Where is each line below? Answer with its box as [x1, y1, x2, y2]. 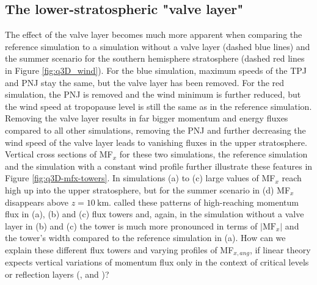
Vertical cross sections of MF [5, 148, 113, 161]
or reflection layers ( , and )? [5, 267, 109, 280]
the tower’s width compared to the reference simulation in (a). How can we [5, 231, 286, 244]
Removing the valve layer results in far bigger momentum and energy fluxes [5, 112, 288, 124]
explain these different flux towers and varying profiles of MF [5, 243, 234, 256]
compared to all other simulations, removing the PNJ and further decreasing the [5, 123, 306, 136]
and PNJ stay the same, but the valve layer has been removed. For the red [5, 76, 285, 88]
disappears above [5, 195, 69, 208]
